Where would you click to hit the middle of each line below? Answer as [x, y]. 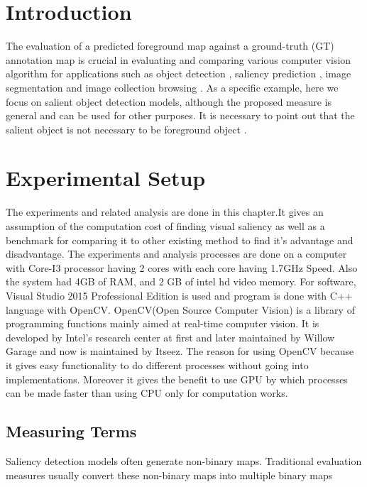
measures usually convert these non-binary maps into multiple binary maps [169, 475]
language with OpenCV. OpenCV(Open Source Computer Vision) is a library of [180, 309]
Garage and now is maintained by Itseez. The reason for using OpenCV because [180, 351]
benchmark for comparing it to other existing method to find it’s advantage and [180, 240]
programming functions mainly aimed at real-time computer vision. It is [163, 323]
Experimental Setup [106, 178]
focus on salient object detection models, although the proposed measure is [169, 101]
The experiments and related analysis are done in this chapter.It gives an [165, 212]
